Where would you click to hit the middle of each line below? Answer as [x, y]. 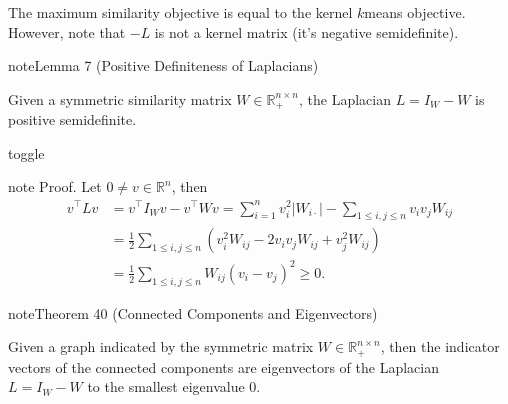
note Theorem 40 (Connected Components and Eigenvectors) [193, 312]
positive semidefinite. [72, 119]
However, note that [67, 31]
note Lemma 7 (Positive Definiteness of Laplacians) [163, 65]
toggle [26, 152]
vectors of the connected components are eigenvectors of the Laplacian [223, 366]
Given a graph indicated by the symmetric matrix [161, 346]
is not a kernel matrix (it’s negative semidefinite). [306, 31]
